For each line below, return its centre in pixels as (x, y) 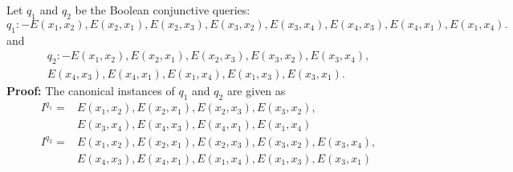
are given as (256, 91)
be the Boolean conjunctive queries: (163, 10)
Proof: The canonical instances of (91, 91)
